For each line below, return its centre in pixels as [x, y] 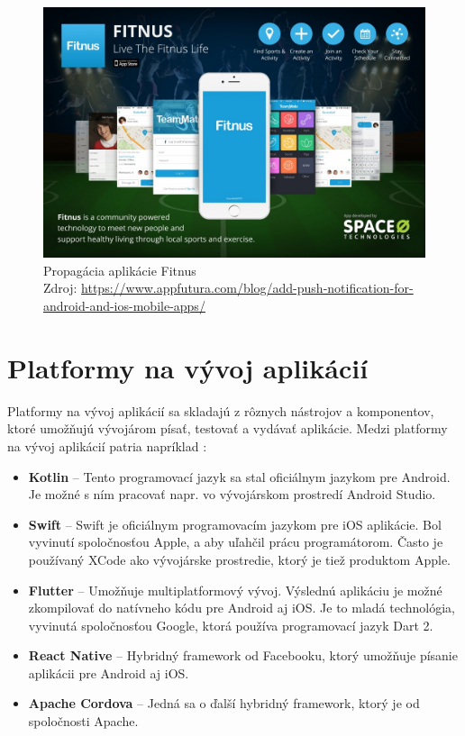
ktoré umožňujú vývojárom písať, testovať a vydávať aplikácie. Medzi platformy [228, 428]
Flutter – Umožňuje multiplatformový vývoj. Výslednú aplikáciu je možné [235, 590]
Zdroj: [60, 288]
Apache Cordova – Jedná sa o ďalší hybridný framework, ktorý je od [224, 703]
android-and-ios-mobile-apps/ [124, 306]
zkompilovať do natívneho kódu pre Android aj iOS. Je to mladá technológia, [242, 608]
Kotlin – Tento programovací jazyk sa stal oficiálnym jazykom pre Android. [239, 476]
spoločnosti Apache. [83, 721]
